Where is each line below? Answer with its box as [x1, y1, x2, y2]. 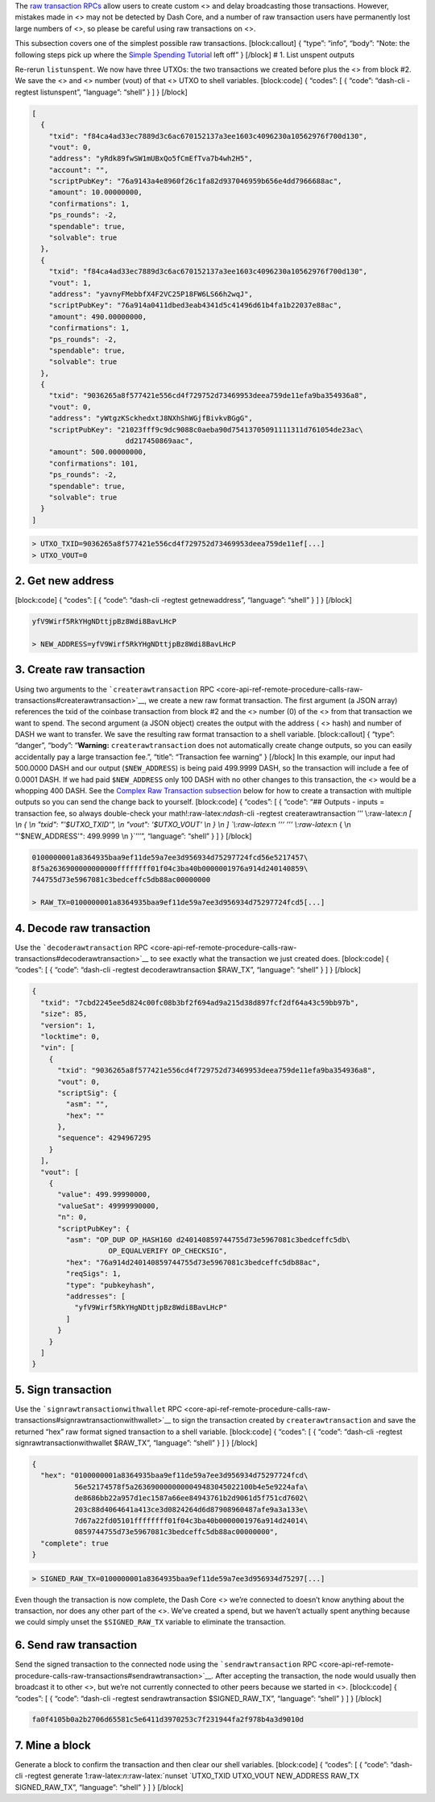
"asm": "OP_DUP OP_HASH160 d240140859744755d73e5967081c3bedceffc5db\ [65, 1235, 350, 1244]
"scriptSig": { [57, 1088, 118, 1098]
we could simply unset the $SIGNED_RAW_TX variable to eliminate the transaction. [14, 1617, 286, 1627]
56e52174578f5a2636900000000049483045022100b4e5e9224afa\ [73, 1482, 309, 1491]
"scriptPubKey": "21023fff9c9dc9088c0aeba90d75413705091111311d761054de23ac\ [48, 424, 364, 434]
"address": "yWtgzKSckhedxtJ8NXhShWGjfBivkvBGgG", [48, 414, 253, 423]
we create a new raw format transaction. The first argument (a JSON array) [147, 695, 398, 705]
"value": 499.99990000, [57, 1190, 151, 1199]
